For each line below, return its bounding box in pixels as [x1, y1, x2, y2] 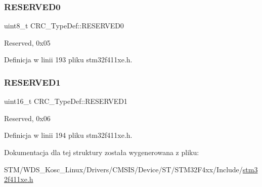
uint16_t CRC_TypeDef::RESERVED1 [4, 96, 127, 106]
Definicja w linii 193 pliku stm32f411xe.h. [4, 54, 133, 65]
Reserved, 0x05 [4, 37, 51, 48]
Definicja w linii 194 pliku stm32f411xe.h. [4, 130, 133, 140]
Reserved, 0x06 [4, 113, 51, 123]
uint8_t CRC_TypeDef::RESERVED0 [4, 20, 124, 31]
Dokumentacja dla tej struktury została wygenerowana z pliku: [4, 147, 199, 157]
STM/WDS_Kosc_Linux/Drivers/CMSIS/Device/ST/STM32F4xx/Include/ [4, 164, 243, 174]
